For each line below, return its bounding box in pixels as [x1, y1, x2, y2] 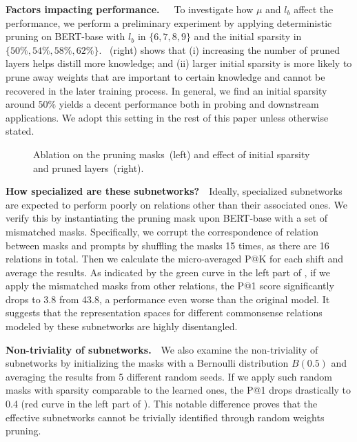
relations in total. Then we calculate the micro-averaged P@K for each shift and [6, 251, 344, 266]
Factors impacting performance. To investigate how [6, 2, 254, 16]
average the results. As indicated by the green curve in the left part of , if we [6, 265, 330, 279]
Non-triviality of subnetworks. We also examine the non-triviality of [6, 342, 318, 356]
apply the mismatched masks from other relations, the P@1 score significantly [6, 278, 334, 293]
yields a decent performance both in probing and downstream [59, 97, 319, 111]
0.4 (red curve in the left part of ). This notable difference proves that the [6, 396, 318, 411]
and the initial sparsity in [194, 29, 302, 44]
